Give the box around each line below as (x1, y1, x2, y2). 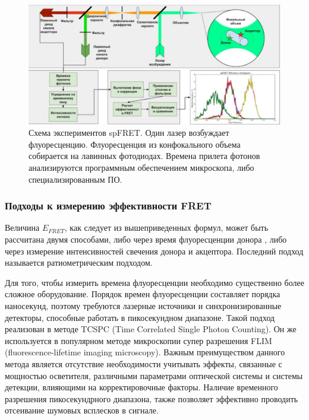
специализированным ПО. (29, 173, 122, 185)
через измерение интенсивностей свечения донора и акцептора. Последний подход (5, 244, 304, 257)
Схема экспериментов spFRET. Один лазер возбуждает (29, 126, 229, 139)
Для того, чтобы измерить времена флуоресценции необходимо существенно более (5, 276, 304, 288)
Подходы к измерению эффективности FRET (5, 198, 212, 213)
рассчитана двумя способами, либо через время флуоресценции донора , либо (5, 233, 287, 246)
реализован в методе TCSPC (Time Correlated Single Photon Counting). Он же (5, 323, 297, 335)
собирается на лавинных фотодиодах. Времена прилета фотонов (29, 149, 260, 162)
